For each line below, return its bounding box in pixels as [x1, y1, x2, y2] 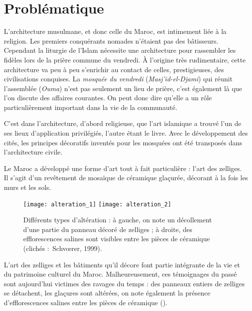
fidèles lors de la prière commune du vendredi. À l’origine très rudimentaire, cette [4, 54, 246, 64]
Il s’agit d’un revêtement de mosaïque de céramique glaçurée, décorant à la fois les [4, 172, 248, 183]
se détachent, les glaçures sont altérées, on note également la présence [4, 288, 210, 298]
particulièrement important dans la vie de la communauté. [4, 102, 177, 112]
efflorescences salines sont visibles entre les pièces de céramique [23, 233, 210, 244]
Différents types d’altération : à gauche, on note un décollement [23, 215, 212, 225]
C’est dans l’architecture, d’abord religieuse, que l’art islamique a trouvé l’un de [4, 118, 241, 128]
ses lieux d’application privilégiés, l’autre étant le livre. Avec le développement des [4, 128, 248, 138]
